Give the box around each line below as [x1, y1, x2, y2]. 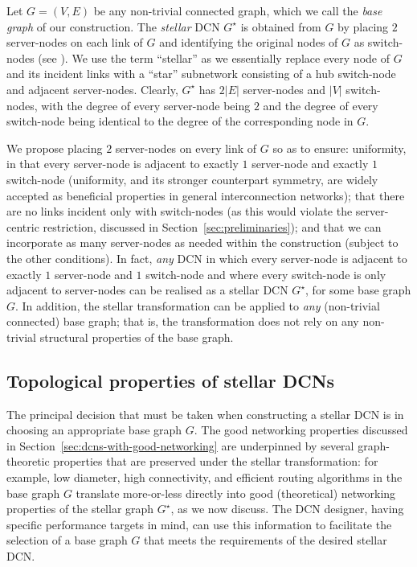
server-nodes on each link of [6, 34, 143, 51]
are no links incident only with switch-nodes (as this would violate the [6, 203, 353, 220]
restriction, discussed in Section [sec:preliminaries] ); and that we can [43, 218, 382, 235]
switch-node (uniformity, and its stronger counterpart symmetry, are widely [6, 171, 378, 187]
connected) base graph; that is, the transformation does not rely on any [6, 313, 359, 330]
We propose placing [6, 139, 103, 156]
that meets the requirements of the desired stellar [144, 532, 387, 549]
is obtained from [240, 18, 321, 35]
